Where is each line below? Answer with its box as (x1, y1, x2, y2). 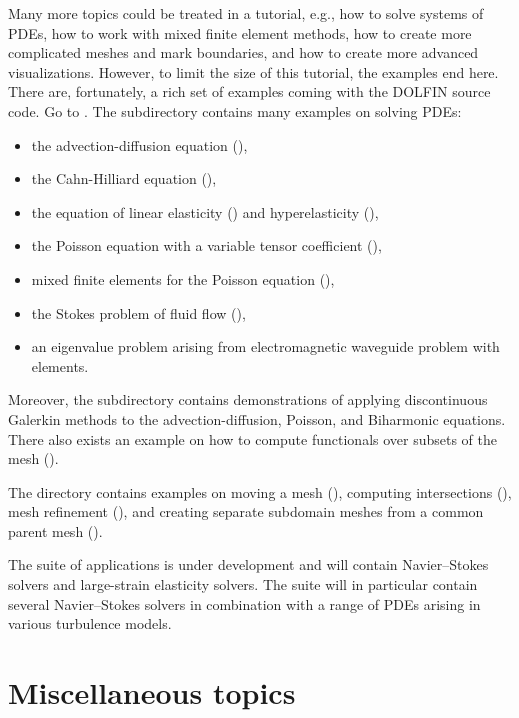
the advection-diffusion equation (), (31, 134, 248, 155)
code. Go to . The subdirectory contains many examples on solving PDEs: (8, 100, 462, 121)
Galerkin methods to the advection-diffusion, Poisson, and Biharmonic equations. (8, 408, 506, 429)
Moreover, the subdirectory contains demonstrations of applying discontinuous (8, 389, 488, 410)
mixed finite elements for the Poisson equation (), (31, 268, 335, 289)
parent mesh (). (8, 520, 103, 541)
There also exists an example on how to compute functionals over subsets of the (8, 428, 498, 449)
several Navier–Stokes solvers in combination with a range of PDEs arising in (8, 593, 481, 614)
